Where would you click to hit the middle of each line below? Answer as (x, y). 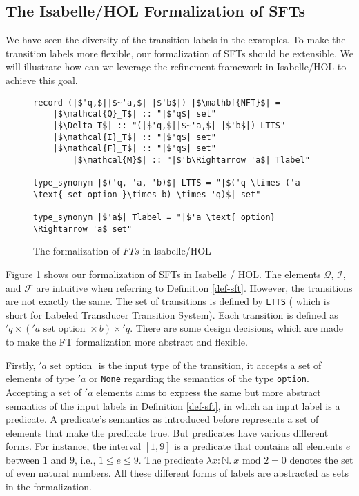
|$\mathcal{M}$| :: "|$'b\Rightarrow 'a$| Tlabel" (191, 160)
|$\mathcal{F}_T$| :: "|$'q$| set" (134, 149)
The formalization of (77, 251)
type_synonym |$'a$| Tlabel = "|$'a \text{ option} (154, 218)
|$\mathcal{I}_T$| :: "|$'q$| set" (134, 137)
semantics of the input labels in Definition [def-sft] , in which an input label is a (173, 405)
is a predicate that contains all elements (258, 446)
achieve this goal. (42, 80)
